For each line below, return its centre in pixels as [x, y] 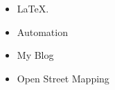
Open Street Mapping [63, 78]
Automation [42, 31]
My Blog [35, 55]
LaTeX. [33, 8]
